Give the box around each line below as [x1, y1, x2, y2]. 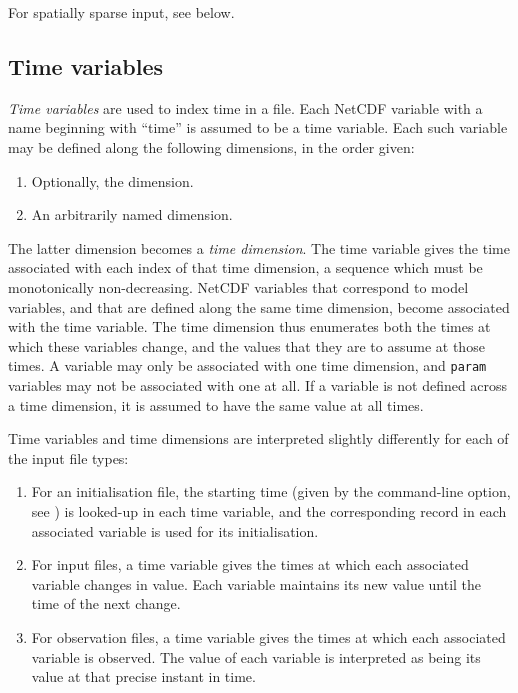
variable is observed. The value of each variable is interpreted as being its [31, 646, 481, 667]
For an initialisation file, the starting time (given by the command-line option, [31, 481, 511, 502]
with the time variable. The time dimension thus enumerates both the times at [8, 316, 491, 337]
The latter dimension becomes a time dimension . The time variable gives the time [8, 237, 510, 258]
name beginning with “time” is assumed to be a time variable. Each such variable [8, 117, 508, 138]
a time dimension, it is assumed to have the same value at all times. [8, 394, 424, 415]
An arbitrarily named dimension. [31, 204, 233, 225]
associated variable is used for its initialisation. [31, 520, 319, 541]
